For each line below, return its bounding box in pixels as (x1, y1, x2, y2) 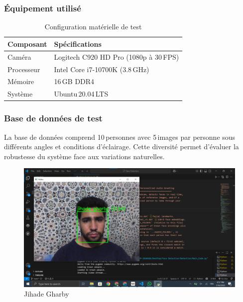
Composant (7, 38, 47, 49)
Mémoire (7, 76, 34, 87)
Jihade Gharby (24, 289, 69, 299)
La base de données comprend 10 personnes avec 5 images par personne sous (4, 131, 236, 142)
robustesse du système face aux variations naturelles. (4, 151, 165, 161)
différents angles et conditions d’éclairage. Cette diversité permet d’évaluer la (4, 141, 239, 152)
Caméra (7, 51, 31, 62)
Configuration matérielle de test (44, 21, 142, 32)
